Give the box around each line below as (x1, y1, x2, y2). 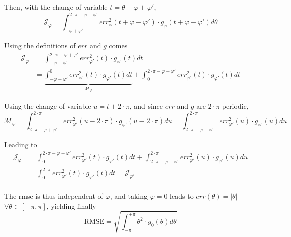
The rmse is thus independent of (4, 191, 103, 201)
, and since (129, 100, 163, 111)
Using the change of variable (4, 100, 91, 111)
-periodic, (220, 100, 249, 111)
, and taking (110, 191, 148, 201)
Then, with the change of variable (4, 2, 108, 12)
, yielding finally (46, 200, 96, 211)
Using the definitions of (4, 40, 76, 50)
